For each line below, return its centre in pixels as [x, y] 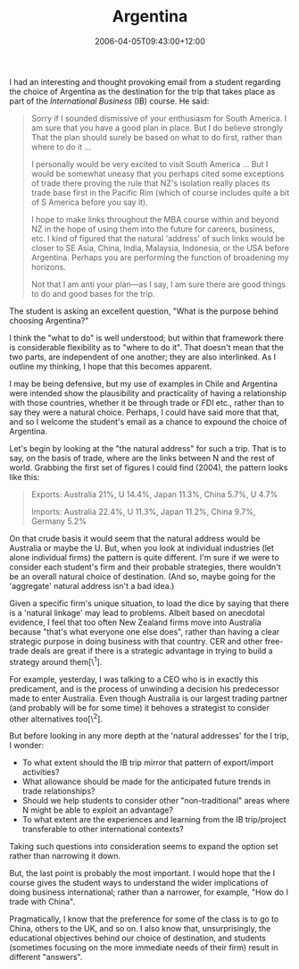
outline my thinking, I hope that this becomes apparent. [111, 366]
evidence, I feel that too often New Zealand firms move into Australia [135, 622]
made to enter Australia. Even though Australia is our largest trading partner [149, 698]
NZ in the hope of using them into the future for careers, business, [153, 229]
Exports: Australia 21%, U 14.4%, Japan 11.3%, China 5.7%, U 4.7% [154, 494]
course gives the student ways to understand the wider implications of [139, 883]
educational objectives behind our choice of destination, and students [137, 938]
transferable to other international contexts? [103, 830]
